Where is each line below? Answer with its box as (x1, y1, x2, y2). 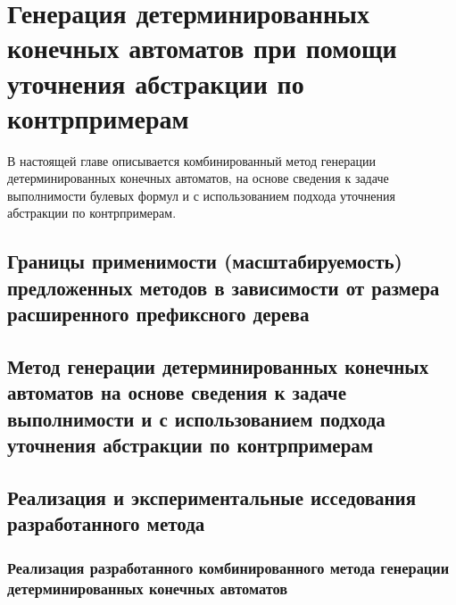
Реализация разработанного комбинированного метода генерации (7, 556, 450, 578)
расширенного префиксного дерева (7, 300, 310, 327)
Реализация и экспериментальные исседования (7, 483, 417, 510)
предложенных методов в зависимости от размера (7, 273, 440, 301)
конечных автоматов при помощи (7, 29, 397, 66)
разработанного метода (7, 510, 205, 537)
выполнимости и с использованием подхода (7, 404, 386, 432)
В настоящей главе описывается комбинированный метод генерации (7, 151, 376, 170)
